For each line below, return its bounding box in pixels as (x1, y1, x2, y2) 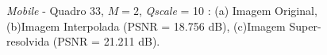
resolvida (6, 33, 50, 49)
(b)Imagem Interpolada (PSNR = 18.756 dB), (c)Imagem (6, 17, 286, 34)
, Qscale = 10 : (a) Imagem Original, (138, 2, 317, 18)
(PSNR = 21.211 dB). (52, 33, 160, 49)
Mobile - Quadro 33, (6, 2, 104, 18)
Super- (289, 17, 321, 34)
